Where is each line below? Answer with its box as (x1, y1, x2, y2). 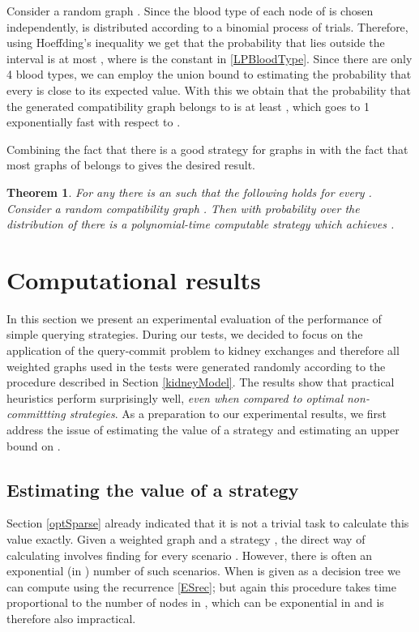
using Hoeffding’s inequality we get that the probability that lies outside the (6, 34, 385, 51)
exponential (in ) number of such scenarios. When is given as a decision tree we (6, 562, 400, 579)
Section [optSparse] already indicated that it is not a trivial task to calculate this (6, 515, 409, 532)
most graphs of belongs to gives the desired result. (6, 156, 256, 173)
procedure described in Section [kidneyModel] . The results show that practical (6, 374, 395, 391)
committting (6, 405, 66, 422)
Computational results (6, 263, 261, 296)
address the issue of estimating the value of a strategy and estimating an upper (6, 421, 400, 438)
